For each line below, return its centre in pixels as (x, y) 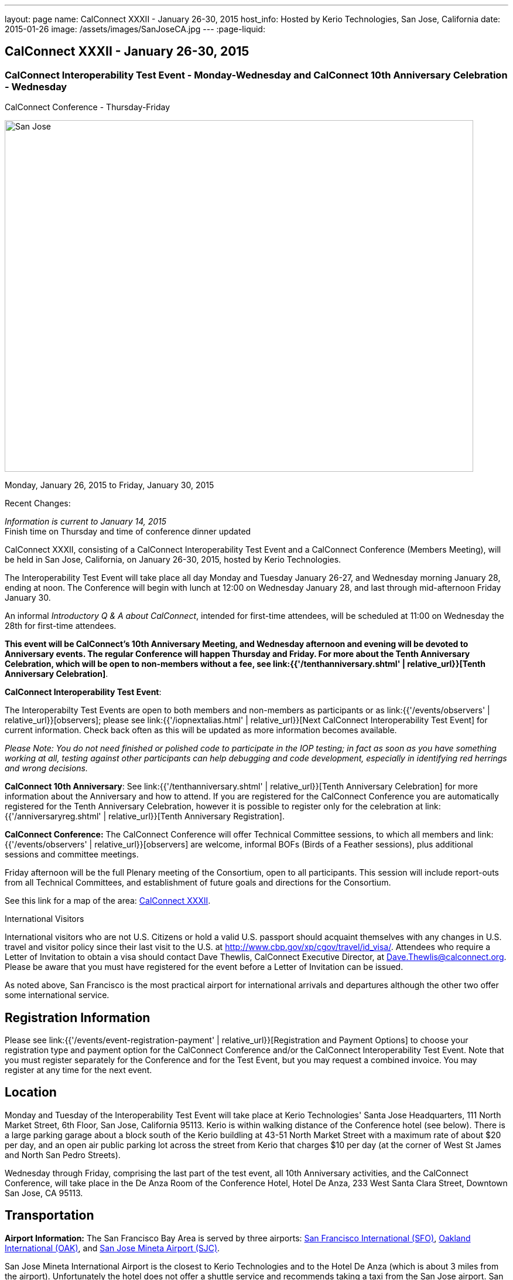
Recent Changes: (38, 503)
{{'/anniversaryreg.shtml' (53, 816)
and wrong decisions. (47, 768)
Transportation (49, 1216)
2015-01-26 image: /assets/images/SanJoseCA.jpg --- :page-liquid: (135, 29)
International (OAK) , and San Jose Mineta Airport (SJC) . (112, 1248)
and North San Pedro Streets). (63, 1155)
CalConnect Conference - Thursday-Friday (88, 107)
